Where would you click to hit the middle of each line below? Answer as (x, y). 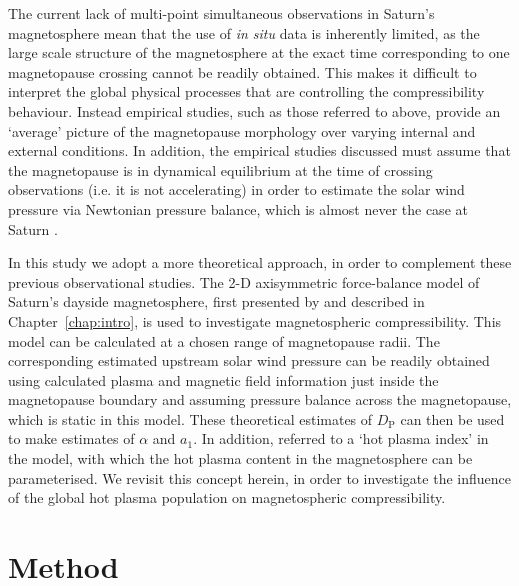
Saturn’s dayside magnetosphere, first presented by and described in (216, 301)
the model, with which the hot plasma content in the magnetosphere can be (240, 458)
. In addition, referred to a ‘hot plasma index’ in (341, 438)
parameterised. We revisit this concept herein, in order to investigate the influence (259, 477)
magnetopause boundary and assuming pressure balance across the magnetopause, (260, 399)
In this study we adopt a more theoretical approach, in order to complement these (260, 262)
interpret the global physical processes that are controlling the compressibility (246, 91)
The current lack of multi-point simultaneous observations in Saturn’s (221, 13)
